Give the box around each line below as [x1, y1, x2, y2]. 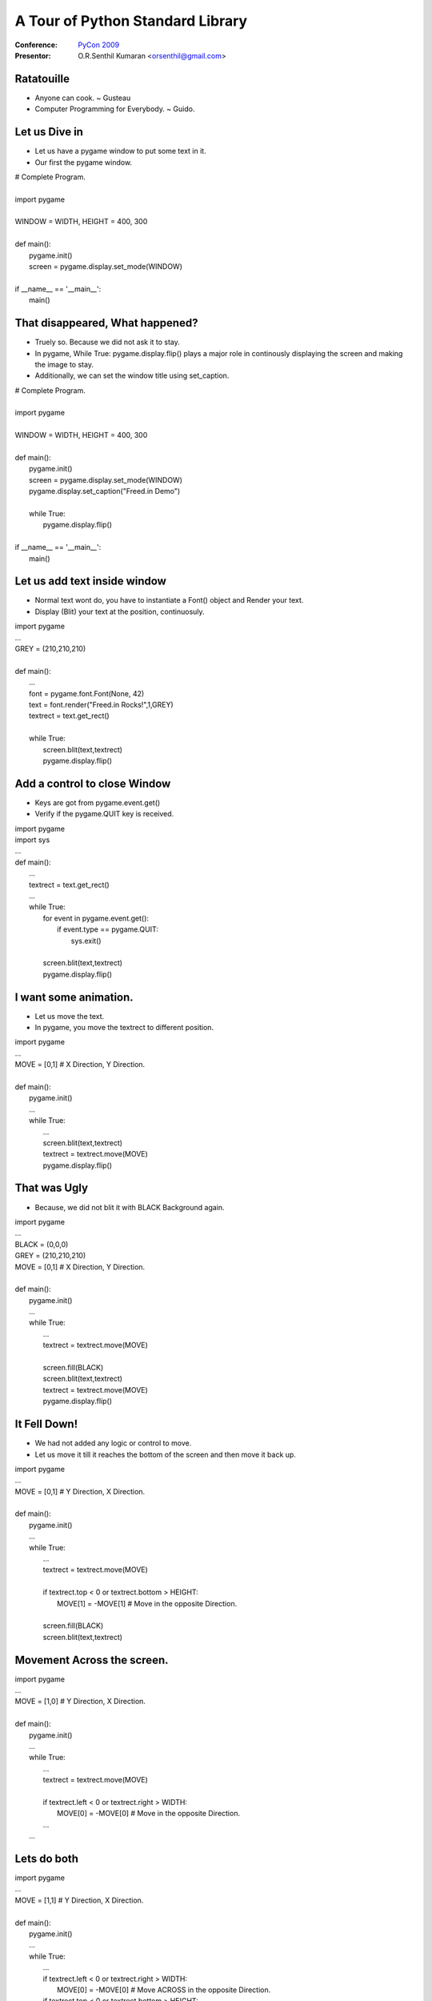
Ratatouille [14, 72, 70, 86]
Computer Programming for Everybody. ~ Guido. [34, 104, 195, 114]
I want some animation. [14, 990, 134, 1004]
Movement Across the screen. [14, 1653, 169, 1666]
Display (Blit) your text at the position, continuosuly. [34, 607, 205, 616]
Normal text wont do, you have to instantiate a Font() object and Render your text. [34, 595, 304, 605]
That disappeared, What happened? [14, 316, 198, 330]
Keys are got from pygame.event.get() [34, 797, 161, 808]
